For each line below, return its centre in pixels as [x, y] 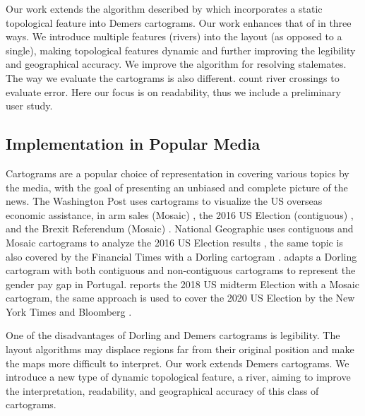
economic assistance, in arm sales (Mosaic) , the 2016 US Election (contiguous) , [180, 214]
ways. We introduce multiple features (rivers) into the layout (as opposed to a [174, 36]
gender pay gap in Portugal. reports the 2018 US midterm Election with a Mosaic [182, 284]
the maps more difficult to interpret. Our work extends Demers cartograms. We [178, 363]
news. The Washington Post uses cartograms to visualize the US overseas [164, 201]
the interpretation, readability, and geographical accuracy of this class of [162, 390]
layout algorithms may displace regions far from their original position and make [180, 349]
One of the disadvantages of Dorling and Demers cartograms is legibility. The [173, 335]
